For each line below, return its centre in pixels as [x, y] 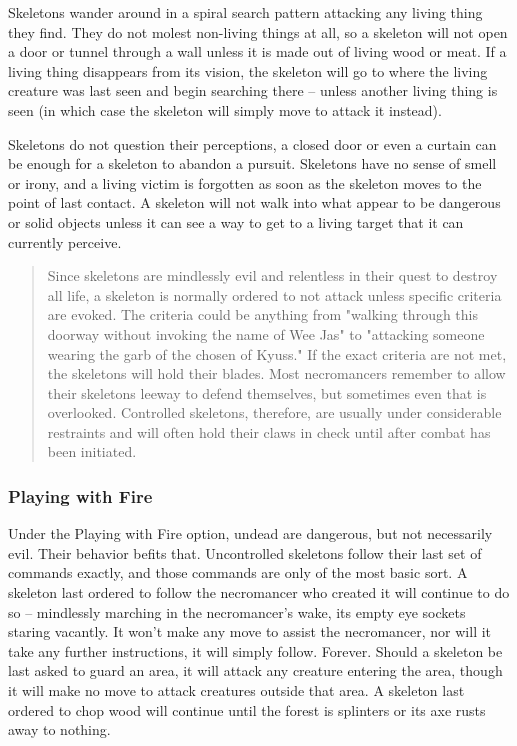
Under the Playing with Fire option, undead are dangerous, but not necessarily [250, 533]
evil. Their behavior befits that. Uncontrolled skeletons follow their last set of [245, 552]
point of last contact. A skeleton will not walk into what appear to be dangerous [254, 202]
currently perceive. [65, 241]
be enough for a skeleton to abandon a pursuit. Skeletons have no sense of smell [252, 163]
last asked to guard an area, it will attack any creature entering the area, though [255, 670]
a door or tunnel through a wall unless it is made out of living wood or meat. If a [257, 51]
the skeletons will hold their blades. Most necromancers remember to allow [276, 373]
